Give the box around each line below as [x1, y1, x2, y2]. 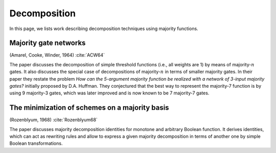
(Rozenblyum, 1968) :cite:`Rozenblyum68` [9, 117, 98, 123]
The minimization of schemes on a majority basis [9, 104, 169, 112]
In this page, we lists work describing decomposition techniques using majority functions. [9, 25, 199, 32]
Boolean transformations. [9, 140, 63, 146]
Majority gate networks [9, 39, 86, 47]
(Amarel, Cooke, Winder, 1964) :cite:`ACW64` [9, 52, 105, 58]
